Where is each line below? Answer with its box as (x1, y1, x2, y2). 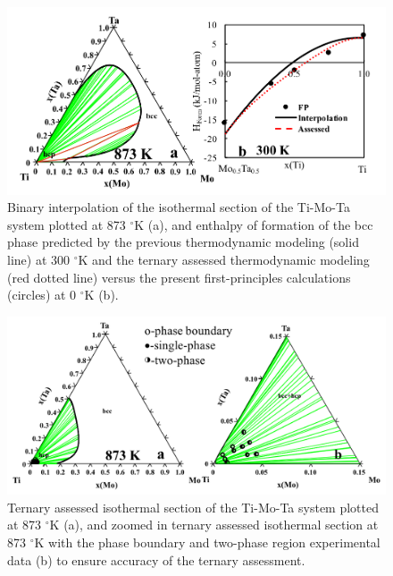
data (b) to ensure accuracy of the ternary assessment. (7, 550, 305, 569)
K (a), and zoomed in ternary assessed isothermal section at (49, 515, 379, 534)
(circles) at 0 (7, 285, 77, 304)
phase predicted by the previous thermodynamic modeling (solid (7, 233, 359, 251)
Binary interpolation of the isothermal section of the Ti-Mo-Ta (7, 198, 350, 216)
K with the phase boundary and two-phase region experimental (34, 533, 380, 552)
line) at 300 (7, 250, 70, 268)
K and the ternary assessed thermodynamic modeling (78, 250, 370, 268)
